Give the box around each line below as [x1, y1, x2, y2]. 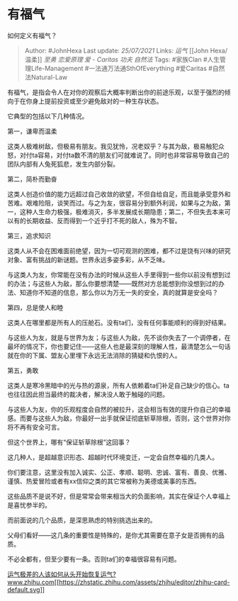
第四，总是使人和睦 [7, 303, 64, 312]
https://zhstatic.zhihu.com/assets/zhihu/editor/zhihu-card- [59, 578, 230, 586]
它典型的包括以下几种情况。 [7, 111, 89, 120]
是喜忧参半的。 [7, 500, 51, 509]
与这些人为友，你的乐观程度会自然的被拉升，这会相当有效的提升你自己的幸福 [7, 405, 231, 413]
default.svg [7, 585, 40, 594]
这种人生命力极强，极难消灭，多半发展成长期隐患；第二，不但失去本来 [19, 207, 225, 216]
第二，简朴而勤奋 [7, 174, 57, 183]
